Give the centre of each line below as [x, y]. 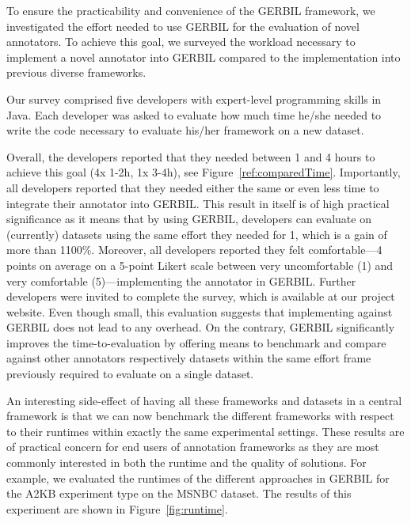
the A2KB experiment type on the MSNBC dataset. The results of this [179, 493]
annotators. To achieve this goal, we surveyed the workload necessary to [181, 42]
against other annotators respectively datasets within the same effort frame [189, 358]
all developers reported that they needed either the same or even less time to [193, 187]
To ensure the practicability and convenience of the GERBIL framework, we [191, 10]
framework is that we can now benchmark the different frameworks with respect [200, 416]
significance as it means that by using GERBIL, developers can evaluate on [189, 219]
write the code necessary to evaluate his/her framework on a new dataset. [185, 130]
